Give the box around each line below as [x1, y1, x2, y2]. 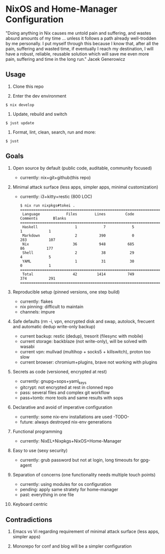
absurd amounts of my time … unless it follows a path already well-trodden [5, 35, 157, 41]
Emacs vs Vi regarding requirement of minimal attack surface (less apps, [12, 528, 160, 534]
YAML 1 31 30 [22, 259, 134, 264]
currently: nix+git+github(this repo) [20, 174, 91, 180]
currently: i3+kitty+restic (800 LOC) [20, 193, 93, 199]
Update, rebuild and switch [12, 111, 68, 117]
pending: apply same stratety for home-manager [20, 487, 118, 493]
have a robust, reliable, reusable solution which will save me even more [5, 51, 149, 57]
